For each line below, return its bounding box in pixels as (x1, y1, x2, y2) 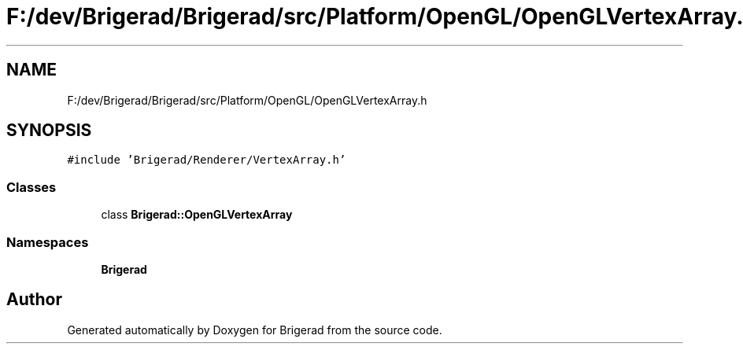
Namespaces (6, 234, 89, 250)
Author (6, 289, 62, 310)
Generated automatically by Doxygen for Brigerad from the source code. (67, 322, 442, 337)
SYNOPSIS (6, 120, 92, 141)
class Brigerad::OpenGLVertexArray (101, 208, 293, 222)
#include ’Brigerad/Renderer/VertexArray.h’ (67, 153, 346, 167)
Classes (6, 179, 57, 195)
